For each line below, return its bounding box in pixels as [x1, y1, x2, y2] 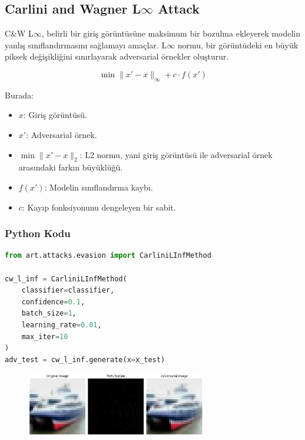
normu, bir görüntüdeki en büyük [177, 38, 299, 51]
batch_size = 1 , [21, 309, 77, 318]
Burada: [5, 88, 34, 101]
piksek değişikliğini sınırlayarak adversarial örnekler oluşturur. [5, 50, 229, 63]
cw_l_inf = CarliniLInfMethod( [5, 274, 127, 283]
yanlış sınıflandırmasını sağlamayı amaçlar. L [5, 38, 167, 51]
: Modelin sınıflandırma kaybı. [44, 180, 153, 193]
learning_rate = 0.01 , [21, 320, 102, 329]
